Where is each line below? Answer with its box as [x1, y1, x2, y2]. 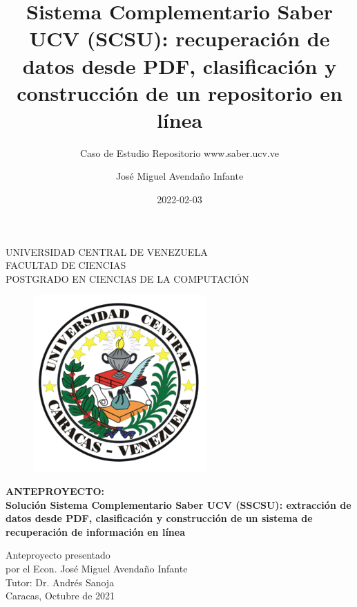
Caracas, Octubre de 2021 [6, 588, 115, 603]
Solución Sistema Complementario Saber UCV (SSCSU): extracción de [6, 497, 351, 512]
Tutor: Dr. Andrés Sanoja [6, 575, 115, 589]
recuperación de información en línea [6, 524, 186, 539]
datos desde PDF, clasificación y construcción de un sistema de [6, 511, 313, 525]
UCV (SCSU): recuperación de [29, 24, 330, 53]
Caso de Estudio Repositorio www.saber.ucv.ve [79, 145, 280, 160]
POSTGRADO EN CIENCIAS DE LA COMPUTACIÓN [6, 271, 249, 286]
